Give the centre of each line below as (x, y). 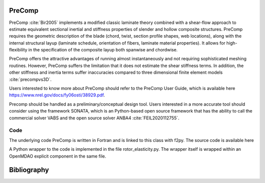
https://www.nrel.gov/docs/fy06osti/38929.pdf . (57, 95)
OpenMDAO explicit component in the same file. (58, 156)
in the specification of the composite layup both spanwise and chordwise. (103, 50)
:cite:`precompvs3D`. (30, 79)
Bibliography (29, 170)
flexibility (18, 50)
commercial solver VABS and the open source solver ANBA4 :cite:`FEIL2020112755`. (94, 118)
